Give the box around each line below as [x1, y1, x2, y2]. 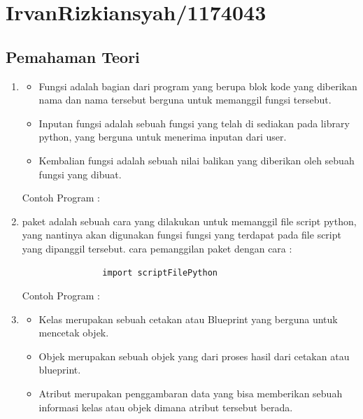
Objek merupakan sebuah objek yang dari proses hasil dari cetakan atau [38, 348, 350, 363]
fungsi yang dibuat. [38, 166, 122, 181]
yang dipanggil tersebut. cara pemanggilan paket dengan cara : [22, 241, 292, 255]
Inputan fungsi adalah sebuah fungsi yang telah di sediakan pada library [38, 115, 350, 130]
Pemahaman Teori [6, 45, 140, 67]
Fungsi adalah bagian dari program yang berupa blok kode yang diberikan [38, 78, 357, 93]
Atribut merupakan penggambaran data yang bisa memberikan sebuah [38, 386, 343, 401]
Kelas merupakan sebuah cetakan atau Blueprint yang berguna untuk [38, 311, 338, 326]
